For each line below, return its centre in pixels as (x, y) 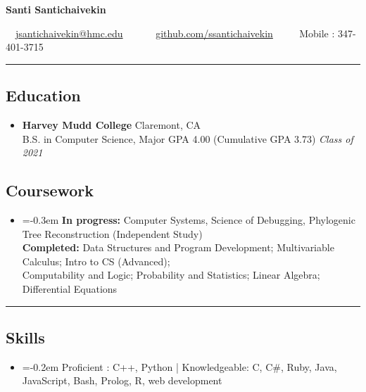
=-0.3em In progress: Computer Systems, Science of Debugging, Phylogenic (189, 219)
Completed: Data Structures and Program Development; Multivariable (178, 247)
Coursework (50, 190)
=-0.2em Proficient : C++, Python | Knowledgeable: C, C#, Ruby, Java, (179, 366)
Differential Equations (70, 288)
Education (43, 95)
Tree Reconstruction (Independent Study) (112, 233)
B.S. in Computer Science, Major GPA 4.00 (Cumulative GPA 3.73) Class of (188, 138)
